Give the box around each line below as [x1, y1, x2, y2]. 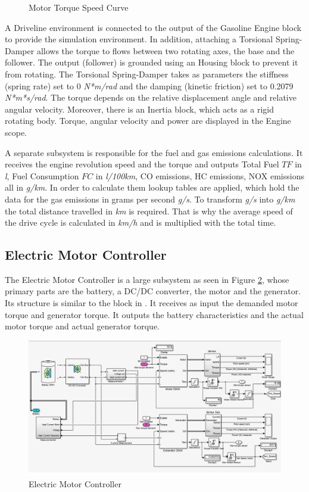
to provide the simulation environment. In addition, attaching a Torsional [5, 33, 273, 45]
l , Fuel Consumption [5, 169, 79, 182]
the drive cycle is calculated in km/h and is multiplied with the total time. [5, 216, 276, 229]
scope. [5, 126, 27, 138]
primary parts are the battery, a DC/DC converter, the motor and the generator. [5, 285, 301, 297]
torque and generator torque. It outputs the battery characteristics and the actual [5, 308, 304, 320]
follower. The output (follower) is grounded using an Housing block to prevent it [5, 56, 298, 68]
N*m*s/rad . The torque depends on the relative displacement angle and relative [5, 91, 296, 104]
